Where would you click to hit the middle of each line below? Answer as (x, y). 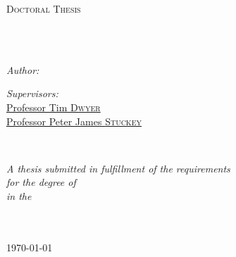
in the (19, 195)
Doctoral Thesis (44, 8)
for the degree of (41, 182)
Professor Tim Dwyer (54, 107)
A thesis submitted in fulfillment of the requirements (118, 168)
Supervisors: (32, 93)
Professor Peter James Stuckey (74, 121)
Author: (23, 69)
